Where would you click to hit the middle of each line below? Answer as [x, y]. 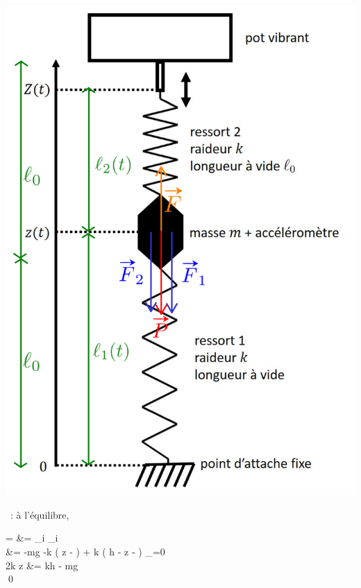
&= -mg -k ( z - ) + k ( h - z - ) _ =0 [85, 552]
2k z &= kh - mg [42, 565]
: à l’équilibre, [40, 514]
